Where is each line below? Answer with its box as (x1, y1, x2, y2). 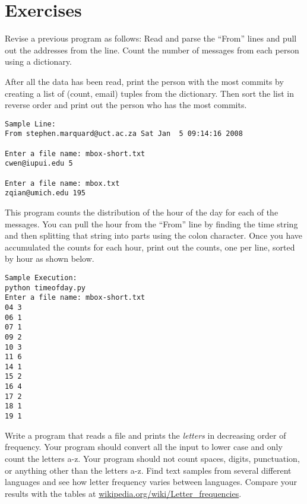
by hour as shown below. (5, 252, 94, 265)
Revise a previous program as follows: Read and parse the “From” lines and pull (5, 32, 297, 45)
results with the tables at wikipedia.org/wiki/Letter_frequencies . (5, 487, 242, 499)
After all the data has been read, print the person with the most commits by (5, 75, 284, 87)
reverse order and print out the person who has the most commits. (5, 99, 247, 111)
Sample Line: (5, 119, 56, 128)
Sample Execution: (5, 273, 77, 282)
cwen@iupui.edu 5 (5, 159, 73, 168)
